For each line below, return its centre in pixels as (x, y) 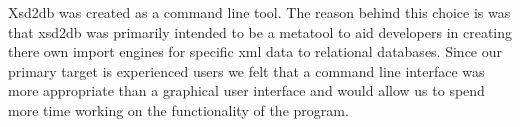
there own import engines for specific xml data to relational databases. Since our (255, 51)
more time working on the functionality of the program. (178, 109)
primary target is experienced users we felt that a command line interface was (246, 70)
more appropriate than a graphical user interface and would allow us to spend (246, 90)
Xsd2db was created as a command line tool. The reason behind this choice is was (259, 12)
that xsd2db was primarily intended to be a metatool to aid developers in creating (260, 31)
